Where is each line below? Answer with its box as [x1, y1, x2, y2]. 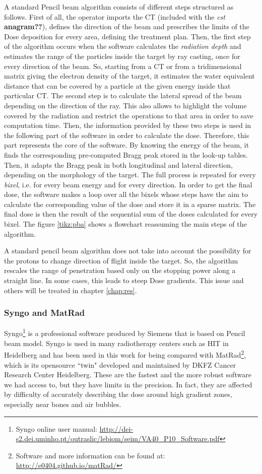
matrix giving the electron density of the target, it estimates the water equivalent [4, 71, 255, 81]
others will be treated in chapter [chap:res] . [4, 285, 137, 295]
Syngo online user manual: [16, 423, 97, 434]
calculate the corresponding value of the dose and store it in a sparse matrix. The [4, 198, 256, 209]
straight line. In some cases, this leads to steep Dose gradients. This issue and [4, 275, 244, 286]
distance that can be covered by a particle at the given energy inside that [4, 80, 231, 91]
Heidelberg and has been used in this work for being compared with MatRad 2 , [4, 348, 246, 360]
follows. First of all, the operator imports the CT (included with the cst [4, 11, 225, 22]
